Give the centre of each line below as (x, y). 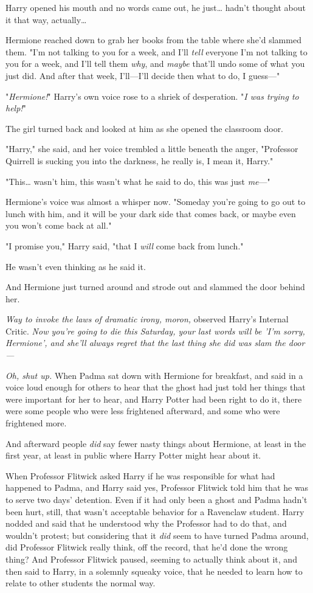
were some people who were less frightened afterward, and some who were (143, 411)
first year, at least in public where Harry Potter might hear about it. (133, 455)
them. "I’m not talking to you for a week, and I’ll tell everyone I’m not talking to (156, 51)
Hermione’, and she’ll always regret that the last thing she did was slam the (146, 343)
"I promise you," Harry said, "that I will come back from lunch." (125, 245)
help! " (16, 108)
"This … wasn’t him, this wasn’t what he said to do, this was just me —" (138, 181)
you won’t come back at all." (59, 225)
